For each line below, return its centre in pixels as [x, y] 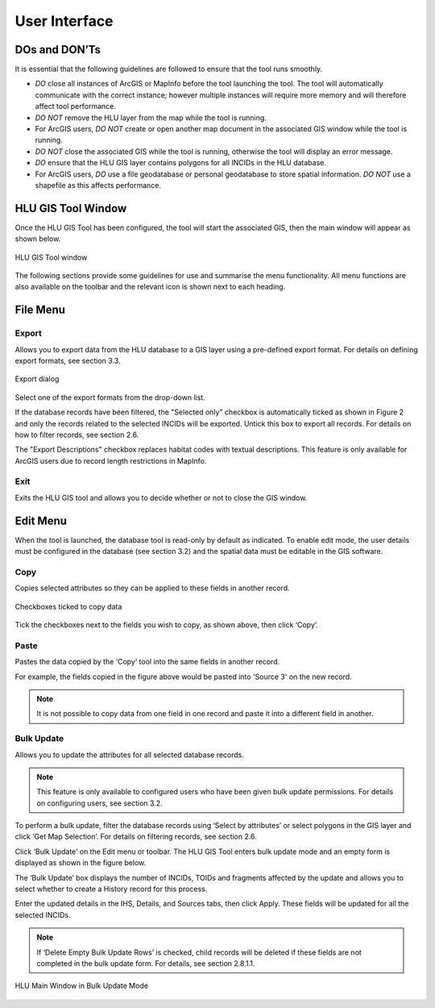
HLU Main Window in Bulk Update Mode [82, 986]
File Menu [40, 310]
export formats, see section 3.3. [68, 360]
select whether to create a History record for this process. [111, 889]
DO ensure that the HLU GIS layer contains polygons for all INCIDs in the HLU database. [180, 163]
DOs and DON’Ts [58, 50]
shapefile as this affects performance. [98, 185]
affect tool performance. [75, 106]
